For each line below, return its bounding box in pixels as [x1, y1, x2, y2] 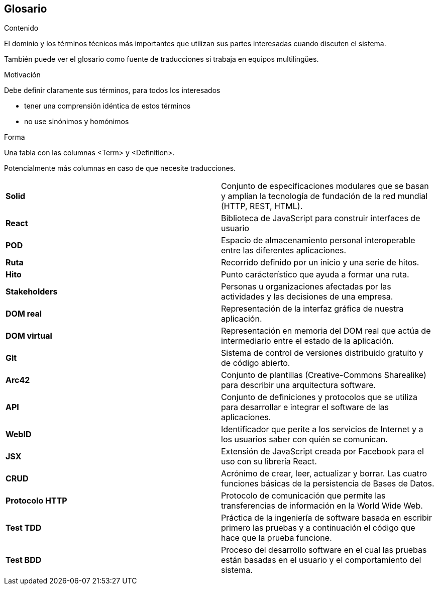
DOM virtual [6, 331, 52, 341]
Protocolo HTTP [6, 496, 67, 506]
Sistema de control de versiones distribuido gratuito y [221, 348, 423, 358]
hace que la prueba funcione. [221, 533, 332, 543]
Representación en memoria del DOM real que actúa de [221, 326, 431, 336]
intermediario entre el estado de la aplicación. [221, 336, 394, 346]
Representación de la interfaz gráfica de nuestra [221, 304, 404, 314]
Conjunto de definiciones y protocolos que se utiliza [221, 392, 417, 403]
